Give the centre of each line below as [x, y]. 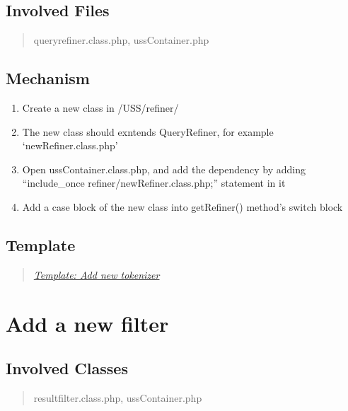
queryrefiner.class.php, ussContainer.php [121, 40]
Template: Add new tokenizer [97, 274]
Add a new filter [87, 323]
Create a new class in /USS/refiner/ [100, 108]
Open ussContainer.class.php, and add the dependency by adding [164, 169]
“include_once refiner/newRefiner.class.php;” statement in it [154, 183]
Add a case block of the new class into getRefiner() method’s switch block [182, 206]
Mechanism [48, 78]
